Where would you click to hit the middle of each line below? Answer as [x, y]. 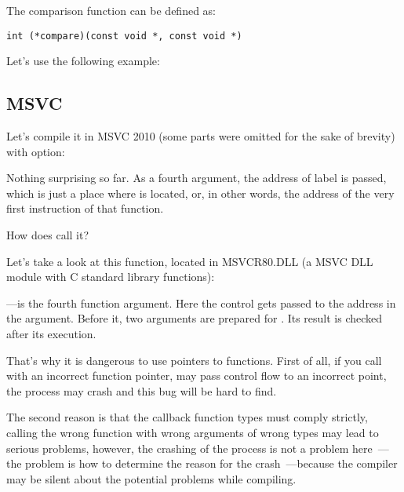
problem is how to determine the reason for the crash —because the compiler [211, 463]
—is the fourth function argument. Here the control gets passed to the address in [201, 302]
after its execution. [51, 333]
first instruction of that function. [85, 208]
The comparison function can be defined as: [111, 10]
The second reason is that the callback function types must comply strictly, [187, 417]
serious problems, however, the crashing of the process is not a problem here [189, 448]
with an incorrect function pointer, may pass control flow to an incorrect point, [197, 375]
